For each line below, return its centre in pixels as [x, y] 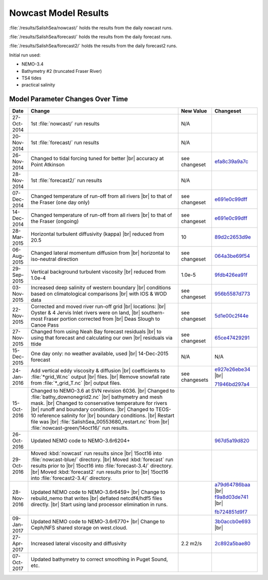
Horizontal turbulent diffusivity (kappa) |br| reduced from [97, 234]
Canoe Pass [45, 325]
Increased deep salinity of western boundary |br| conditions [101, 288]
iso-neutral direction [54, 259]
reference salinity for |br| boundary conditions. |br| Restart [106, 415]
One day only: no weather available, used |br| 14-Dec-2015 [100, 353]
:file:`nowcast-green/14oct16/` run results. [80, 428]
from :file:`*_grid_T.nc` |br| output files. [76, 383]
